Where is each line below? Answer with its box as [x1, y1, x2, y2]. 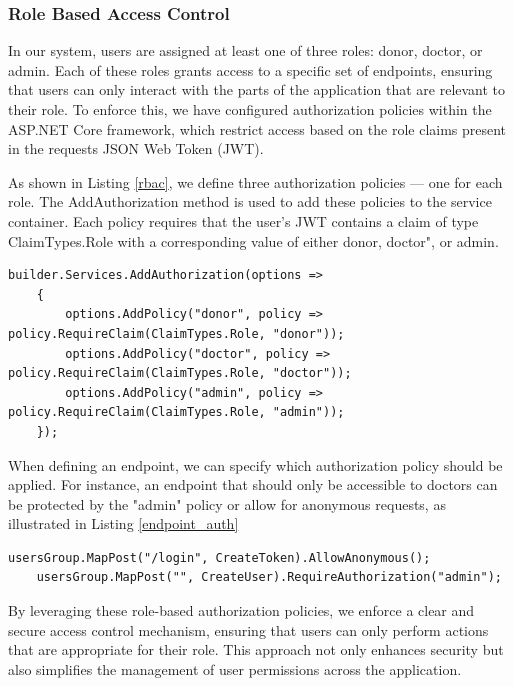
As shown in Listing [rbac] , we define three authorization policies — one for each [8, 171, 503, 192]
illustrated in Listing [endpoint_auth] [8, 513, 239, 534]
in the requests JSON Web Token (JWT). [8, 138, 264, 159]
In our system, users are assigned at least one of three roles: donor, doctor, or [8, 40, 483, 61]
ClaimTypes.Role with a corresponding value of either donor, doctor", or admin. [8, 230, 499, 251]
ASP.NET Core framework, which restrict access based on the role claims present [8, 118, 507, 139]
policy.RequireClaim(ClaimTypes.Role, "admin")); [8, 405, 345, 420]
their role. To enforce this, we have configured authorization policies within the [8, 99, 492, 119]
